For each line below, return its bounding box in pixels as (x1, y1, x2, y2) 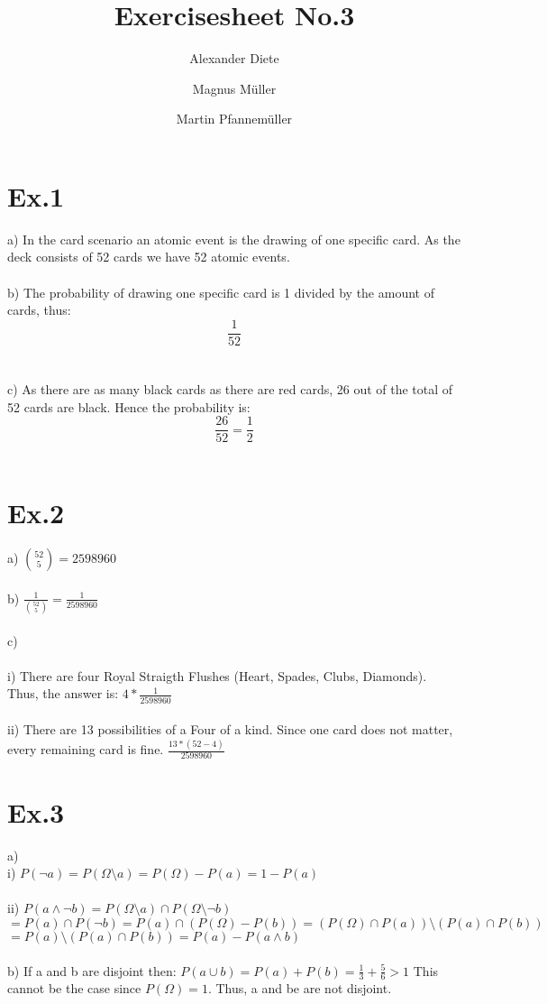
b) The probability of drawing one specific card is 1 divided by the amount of (7, 282, 434, 301)
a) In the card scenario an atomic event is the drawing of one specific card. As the (7, 229, 460, 248)
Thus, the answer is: (7, 684, 119, 703)
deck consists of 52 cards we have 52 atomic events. (7, 247, 290, 266)
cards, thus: (7, 300, 71, 319)
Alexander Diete (189, 49, 279, 68)
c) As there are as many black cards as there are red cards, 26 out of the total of (7, 380, 453, 399)
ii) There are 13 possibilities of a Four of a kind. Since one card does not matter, (7, 720, 453, 739)
